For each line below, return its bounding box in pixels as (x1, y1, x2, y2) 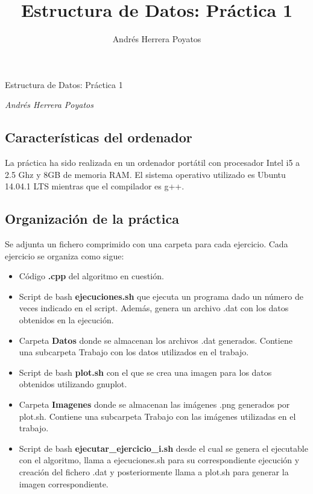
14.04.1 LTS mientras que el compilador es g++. (5, 180, 185, 192)
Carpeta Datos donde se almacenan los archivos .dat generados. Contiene (19, 334, 292, 346)
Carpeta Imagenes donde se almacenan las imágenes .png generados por (19, 398, 290, 411)
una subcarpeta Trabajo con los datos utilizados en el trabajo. (19, 346, 249, 358)
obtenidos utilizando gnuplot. (19, 378, 127, 390)
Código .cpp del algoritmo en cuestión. (19, 270, 164, 282)
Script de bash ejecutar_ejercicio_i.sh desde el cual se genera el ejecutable (19, 442, 308, 454)
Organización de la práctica (5, 209, 179, 228)
